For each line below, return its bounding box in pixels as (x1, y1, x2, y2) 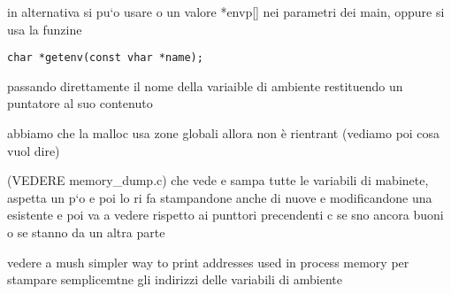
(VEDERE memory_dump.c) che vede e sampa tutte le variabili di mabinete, (7, 171, 429, 190)
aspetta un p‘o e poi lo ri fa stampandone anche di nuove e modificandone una (7, 188, 432, 206)
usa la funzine (7, 19, 82, 38)
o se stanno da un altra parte (7, 223, 165, 241)
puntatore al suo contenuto (7, 94, 153, 112)
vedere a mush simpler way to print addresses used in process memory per (7, 252, 409, 271)
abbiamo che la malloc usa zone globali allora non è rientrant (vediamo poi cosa (7, 124, 440, 143)
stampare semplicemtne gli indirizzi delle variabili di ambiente (7, 270, 343, 289)
